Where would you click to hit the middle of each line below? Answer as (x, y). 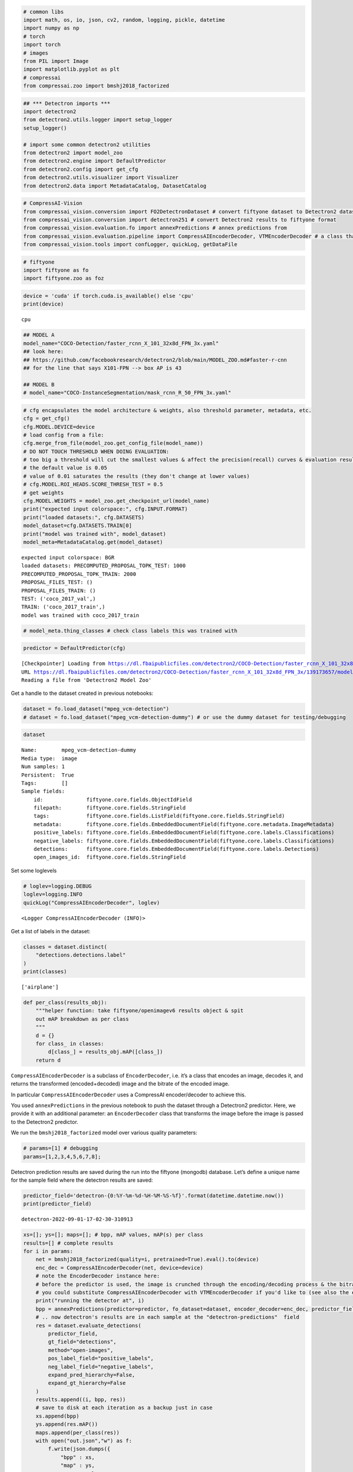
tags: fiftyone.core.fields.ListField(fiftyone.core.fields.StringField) (159, 816)
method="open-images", (81, 1350)
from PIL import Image (56, 61)
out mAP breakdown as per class (82, 1019)
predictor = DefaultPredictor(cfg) (74, 648)
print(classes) (45, 972)
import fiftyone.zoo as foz (64, 279)
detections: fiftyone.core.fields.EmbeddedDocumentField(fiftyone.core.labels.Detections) (176, 849)
